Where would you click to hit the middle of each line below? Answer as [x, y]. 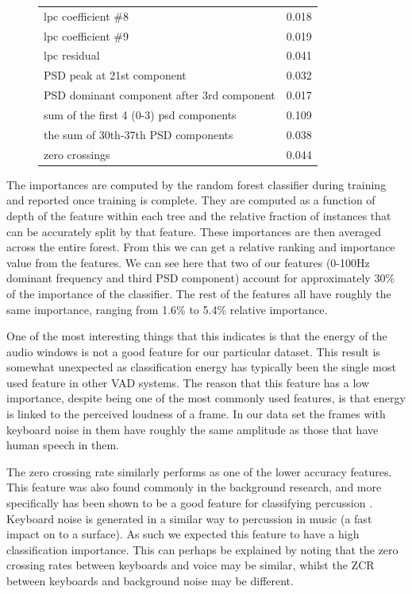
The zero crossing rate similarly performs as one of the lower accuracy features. [199, 471]
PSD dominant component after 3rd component [160, 95]
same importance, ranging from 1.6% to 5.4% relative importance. [167, 309]
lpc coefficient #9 [86, 35]
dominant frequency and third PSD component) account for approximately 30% [201, 278]
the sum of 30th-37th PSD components [139, 134]
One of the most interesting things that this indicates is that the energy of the [197, 336]
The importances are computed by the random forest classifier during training [196, 184]
